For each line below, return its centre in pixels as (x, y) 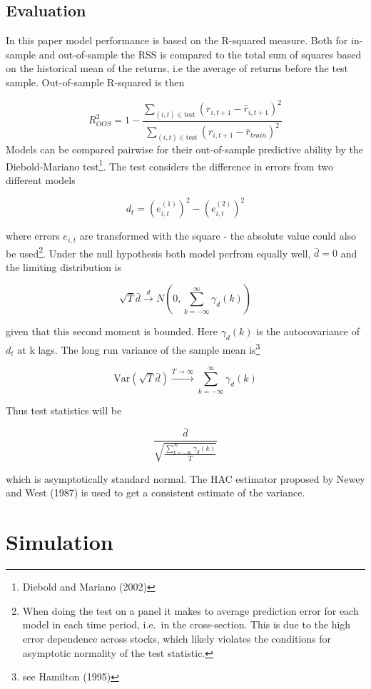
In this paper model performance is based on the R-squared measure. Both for (177, 40)
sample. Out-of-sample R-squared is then (95, 82)
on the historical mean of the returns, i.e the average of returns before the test (177, 68)
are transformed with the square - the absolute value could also (218, 236)
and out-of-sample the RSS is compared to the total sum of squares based (200, 54)
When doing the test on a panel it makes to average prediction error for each (190, 610)
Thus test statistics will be (64, 410)
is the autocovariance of (308, 331)
